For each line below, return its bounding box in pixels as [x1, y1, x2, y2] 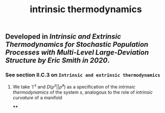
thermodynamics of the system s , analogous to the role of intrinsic [12, 89, 153, 95]
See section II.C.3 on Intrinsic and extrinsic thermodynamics [5, 71, 160, 78]
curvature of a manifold [12, 95, 62, 101]
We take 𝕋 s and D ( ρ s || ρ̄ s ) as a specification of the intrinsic [12, 83, 135, 90]
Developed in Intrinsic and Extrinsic [5, 32, 121, 41]
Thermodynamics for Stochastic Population [5, 40, 149, 49]
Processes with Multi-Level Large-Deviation [5, 48, 149, 57]
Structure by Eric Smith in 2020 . [5, 56, 110, 65]
